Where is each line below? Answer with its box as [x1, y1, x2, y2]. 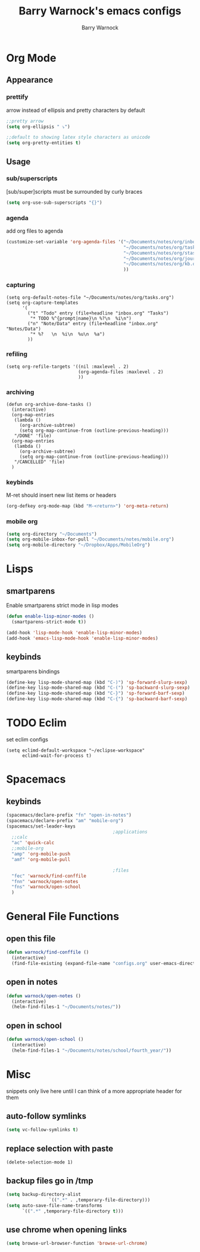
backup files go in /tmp [6, 1175, 93, 1186]
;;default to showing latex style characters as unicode [6, 135, 151, 141]
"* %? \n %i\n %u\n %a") [30, 331, 105, 337]
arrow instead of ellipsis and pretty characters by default [6, 106, 145, 114]
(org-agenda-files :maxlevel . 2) [78, 369, 164, 375]
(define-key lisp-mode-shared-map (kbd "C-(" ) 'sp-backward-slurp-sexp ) [6, 685, 190, 691]
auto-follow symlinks [6, 1111, 87, 1122]
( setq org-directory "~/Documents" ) [6, 531, 97, 537]
